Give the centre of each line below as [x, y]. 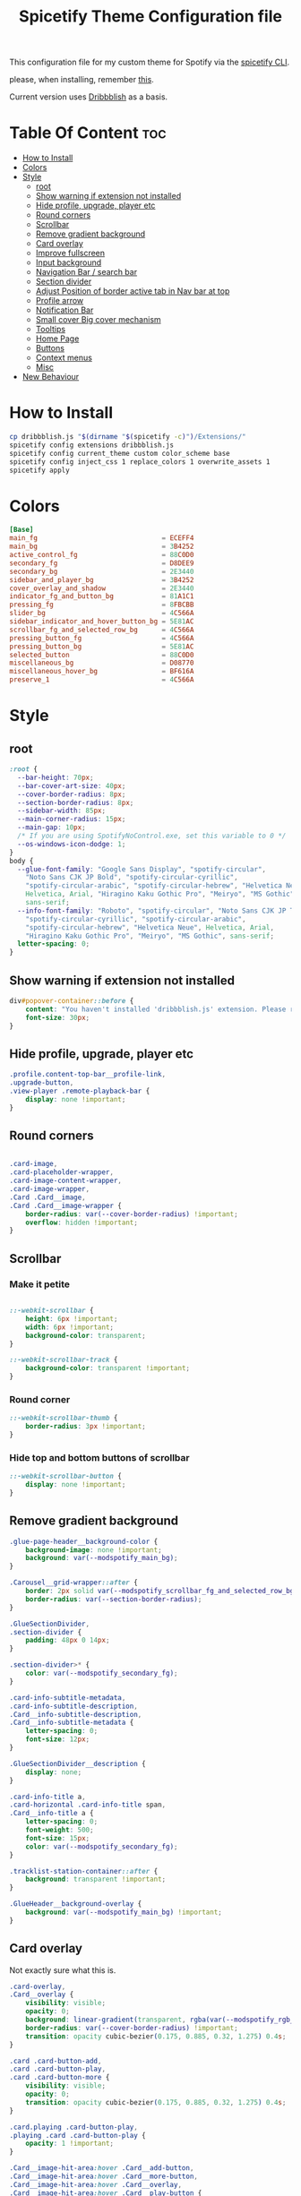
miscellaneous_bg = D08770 [102, 663]
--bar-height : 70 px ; [56, 777]
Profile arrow [60, 301]
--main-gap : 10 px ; [52, 828]
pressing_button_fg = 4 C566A [102, 638]
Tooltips [50, 330]
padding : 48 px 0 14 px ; [68, 1641]
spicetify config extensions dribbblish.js [92, 445]
